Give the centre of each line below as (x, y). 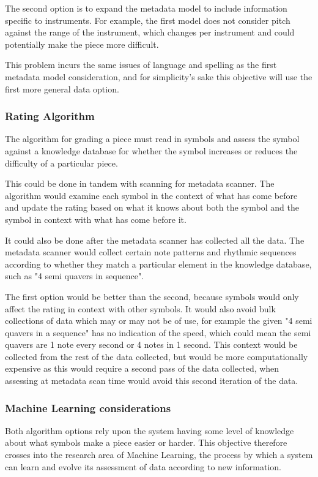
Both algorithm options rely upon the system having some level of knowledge (150, 430)
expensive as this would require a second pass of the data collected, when (142, 368)
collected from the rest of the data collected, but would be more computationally (157, 356)
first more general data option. (62, 88)
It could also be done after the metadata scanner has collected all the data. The (155, 240)
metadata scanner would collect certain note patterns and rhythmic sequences (151, 252)
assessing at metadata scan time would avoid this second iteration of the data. (152, 381)
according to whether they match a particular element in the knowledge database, (158, 264)
